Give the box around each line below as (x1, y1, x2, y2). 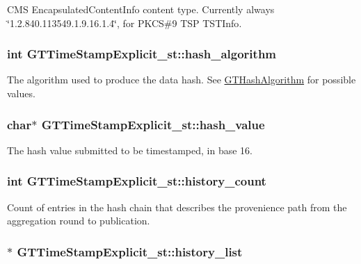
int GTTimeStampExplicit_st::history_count (7, 172, 266, 190)
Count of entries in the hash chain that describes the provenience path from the (7, 199, 347, 214)
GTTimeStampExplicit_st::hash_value (41, 115, 265, 133)
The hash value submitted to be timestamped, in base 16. (7, 142, 253, 157)
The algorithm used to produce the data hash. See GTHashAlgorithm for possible (7, 72, 356, 87)
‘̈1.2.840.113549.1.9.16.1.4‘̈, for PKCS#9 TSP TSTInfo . (7, 15, 242, 30)
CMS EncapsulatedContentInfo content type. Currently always (7, 2, 275, 16)
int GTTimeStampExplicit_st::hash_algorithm (7, 45, 277, 63)
